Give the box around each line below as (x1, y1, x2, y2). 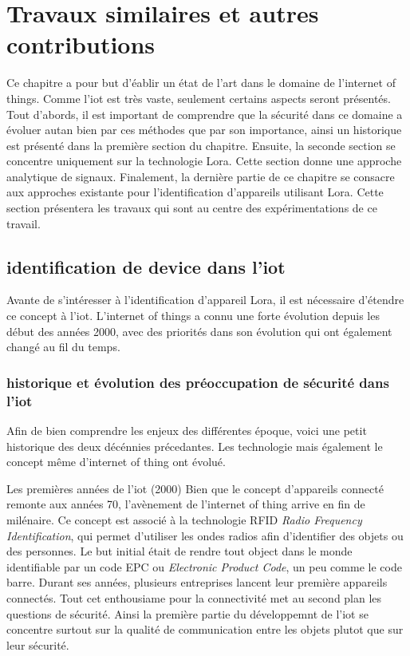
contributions (6, 28, 156, 61)
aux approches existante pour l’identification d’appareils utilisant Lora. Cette (6, 184, 384, 200)
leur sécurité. (6, 636, 69, 653)
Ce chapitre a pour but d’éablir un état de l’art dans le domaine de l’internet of (6, 74, 396, 91)
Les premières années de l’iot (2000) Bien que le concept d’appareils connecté (6, 480, 384, 496)
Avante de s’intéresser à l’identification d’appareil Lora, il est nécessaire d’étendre (6, 291, 404, 308)
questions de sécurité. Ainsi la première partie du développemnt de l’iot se (6, 605, 369, 622)
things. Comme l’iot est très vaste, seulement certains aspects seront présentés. (6, 89, 391, 106)
